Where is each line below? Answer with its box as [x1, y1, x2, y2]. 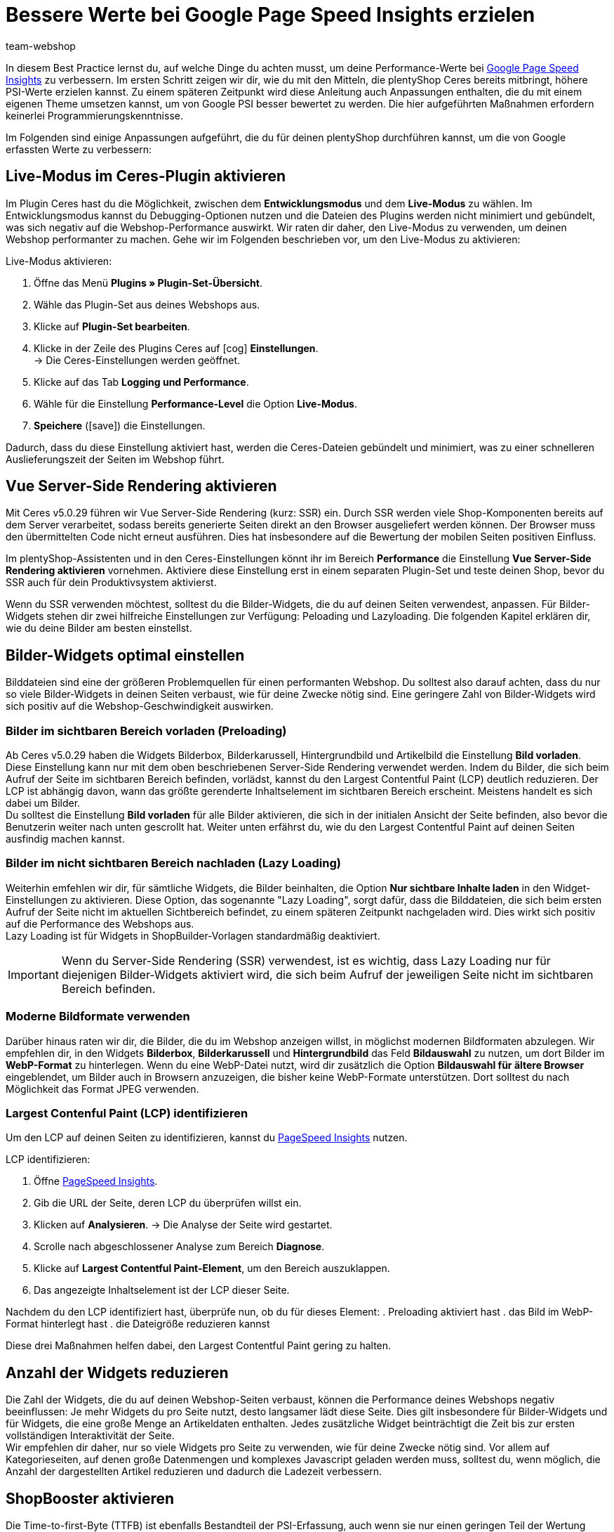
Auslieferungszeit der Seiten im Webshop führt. [6, 453, 225, 465]
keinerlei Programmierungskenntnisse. [6, 109, 183, 122]
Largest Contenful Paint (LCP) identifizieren [6, 1105, 248, 1120]
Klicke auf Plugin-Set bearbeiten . [34, 320, 190, 332]
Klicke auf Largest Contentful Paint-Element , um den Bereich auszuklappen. [34, 1262, 390, 1275]
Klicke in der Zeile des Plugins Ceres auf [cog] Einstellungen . [34, 342, 319, 354]
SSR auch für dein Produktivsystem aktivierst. [6, 576, 217, 589]
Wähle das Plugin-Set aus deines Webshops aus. [34, 298, 260, 311]
